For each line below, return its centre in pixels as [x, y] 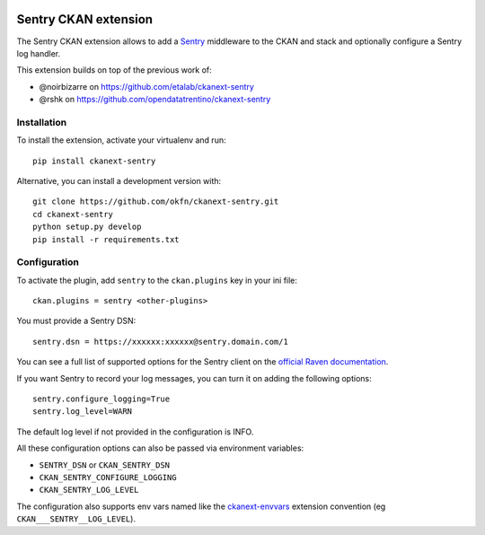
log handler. [39, 53]
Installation [42, 122]
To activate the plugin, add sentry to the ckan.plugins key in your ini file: [157, 280]
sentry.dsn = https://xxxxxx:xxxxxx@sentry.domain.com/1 [161, 342]
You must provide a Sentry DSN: [76, 321]
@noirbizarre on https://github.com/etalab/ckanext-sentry [147, 86]
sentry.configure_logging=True [101, 399]
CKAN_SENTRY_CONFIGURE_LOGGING [108, 477]
